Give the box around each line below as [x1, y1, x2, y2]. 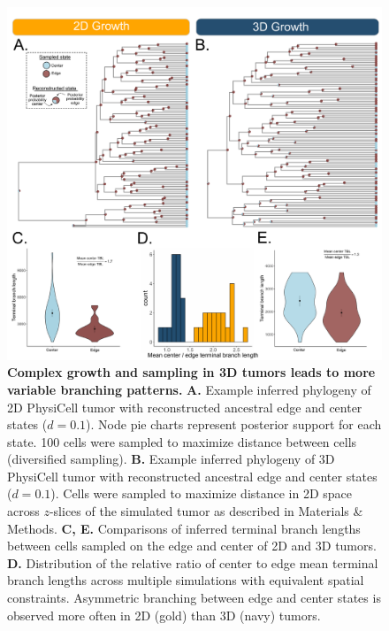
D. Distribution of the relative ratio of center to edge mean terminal [7, 553, 378, 572]
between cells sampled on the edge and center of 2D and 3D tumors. [7, 536, 377, 555]
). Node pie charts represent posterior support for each [86, 415, 382, 434]
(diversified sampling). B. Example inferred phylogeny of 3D [7, 450, 335, 468]
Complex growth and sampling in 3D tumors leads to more [7, 363, 376, 381]
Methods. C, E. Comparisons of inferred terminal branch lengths [7, 519, 361, 537]
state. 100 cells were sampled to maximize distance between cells [7, 432, 357, 450]
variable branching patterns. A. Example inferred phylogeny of [7, 380, 371, 398]
